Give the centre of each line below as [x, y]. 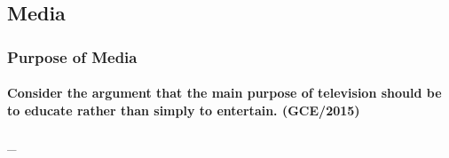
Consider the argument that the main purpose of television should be [224, 93]
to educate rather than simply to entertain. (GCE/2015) [184, 110]
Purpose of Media [72, 56]
